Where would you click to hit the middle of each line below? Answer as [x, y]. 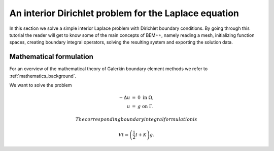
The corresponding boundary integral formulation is [136, 119]
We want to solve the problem [41, 85]
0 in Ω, [146, 98]
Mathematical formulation [52, 57]
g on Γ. [146, 107]
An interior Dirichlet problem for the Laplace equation [124, 13]
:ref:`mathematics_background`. [43, 76]
